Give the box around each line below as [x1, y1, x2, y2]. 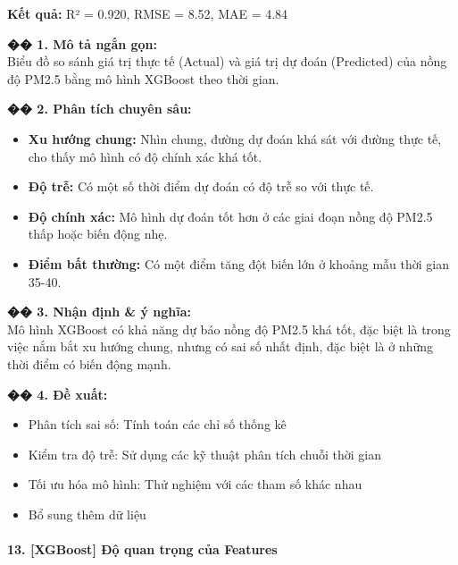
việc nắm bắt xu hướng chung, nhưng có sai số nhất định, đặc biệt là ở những [7, 337, 433, 356]
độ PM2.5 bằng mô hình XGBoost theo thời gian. [7, 69, 279, 88]
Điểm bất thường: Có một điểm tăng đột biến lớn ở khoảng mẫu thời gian [28, 254, 449, 273]
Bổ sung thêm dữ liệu [28, 504, 146, 523]
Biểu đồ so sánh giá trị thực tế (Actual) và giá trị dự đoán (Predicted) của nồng [7, 52, 447, 71]
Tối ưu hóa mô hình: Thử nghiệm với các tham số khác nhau [28, 475, 362, 493]
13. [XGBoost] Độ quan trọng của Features [7, 540, 278, 559]
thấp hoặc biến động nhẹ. [28, 224, 168, 243]
